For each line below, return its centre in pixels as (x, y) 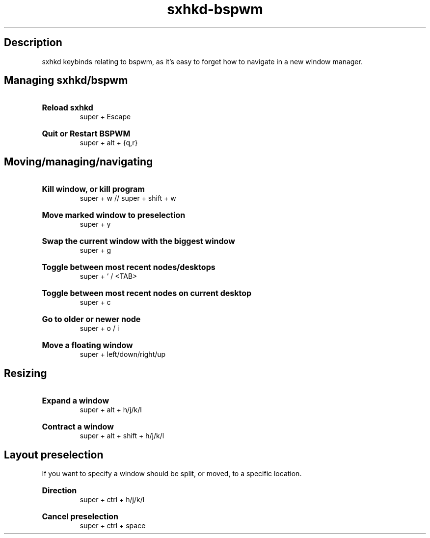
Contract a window (78, 427)
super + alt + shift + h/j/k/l (122, 436)
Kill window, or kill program (93, 189)
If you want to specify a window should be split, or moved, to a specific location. (172, 473)
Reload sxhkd (67, 108)
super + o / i (99, 328)
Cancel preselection (80, 516)
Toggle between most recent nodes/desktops (129, 267)
